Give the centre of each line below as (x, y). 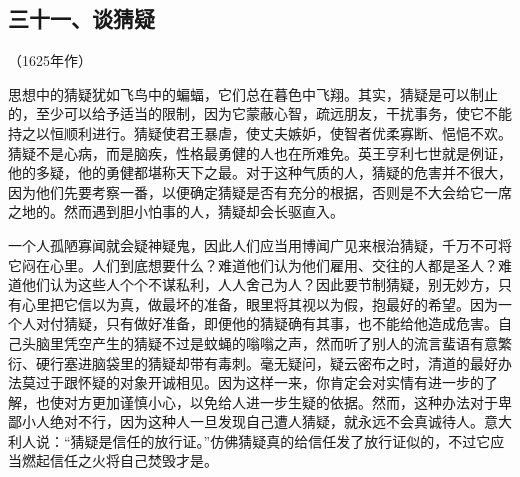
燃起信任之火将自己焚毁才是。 (119, 460)
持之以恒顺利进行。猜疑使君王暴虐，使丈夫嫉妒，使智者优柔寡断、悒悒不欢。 (260, 132)
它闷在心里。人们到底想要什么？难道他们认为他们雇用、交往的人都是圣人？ (253, 264)
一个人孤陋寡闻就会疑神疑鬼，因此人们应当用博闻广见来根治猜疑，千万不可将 (260, 244)
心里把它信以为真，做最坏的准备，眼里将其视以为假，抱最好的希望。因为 (259, 303)
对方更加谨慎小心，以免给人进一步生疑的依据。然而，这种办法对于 (280, 401)
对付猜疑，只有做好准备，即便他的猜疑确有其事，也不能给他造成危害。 (266, 323)
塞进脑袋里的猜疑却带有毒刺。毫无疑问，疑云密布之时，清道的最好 (280, 362)
